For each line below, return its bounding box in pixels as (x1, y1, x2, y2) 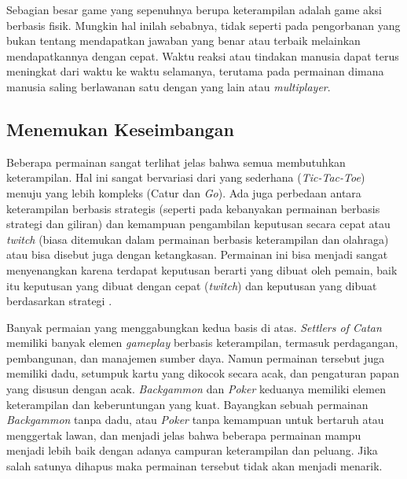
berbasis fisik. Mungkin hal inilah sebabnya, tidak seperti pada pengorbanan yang (6, 17, 401, 33)
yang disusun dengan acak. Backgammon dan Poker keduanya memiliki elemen (6, 381, 386, 397)
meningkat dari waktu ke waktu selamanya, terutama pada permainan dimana (6, 63, 384, 79)
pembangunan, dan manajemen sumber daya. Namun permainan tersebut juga (6, 349, 385, 366)
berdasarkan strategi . (6, 293, 112, 309)
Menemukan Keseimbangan (6, 116, 234, 141)
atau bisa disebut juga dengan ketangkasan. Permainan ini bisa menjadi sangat (6, 246, 388, 263)
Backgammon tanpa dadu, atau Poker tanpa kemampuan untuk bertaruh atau (6, 411, 384, 428)
